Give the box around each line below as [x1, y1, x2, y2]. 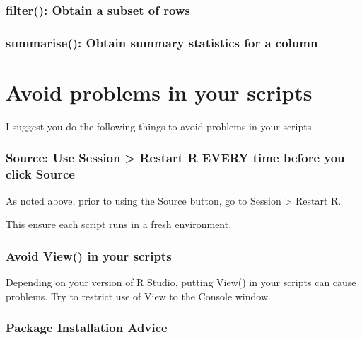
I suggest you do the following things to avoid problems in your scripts [6, 118, 312, 133]
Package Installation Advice [6, 319, 168, 336]
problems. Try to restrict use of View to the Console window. [6, 288, 271, 303]
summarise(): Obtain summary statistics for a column [6, 33, 318, 51]
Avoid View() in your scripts [6, 246, 172, 264]
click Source [6, 165, 75, 183]
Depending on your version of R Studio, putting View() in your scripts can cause [6, 274, 356, 289]
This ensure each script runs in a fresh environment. [6, 217, 232, 232]
